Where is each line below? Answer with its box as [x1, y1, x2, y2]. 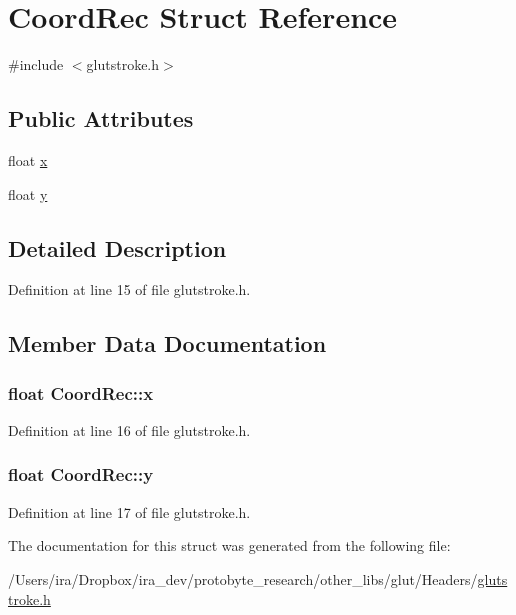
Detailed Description [8, 232, 227, 263]
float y [8, 183, 48, 204]
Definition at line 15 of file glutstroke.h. [8, 279, 251, 300]
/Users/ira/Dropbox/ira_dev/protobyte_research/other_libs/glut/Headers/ [8, 568, 478, 589]
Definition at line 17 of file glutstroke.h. [8, 501, 251, 522]
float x [8, 149, 48, 170]
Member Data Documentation [8, 328, 327, 359]
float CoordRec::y [8, 462, 154, 487]
